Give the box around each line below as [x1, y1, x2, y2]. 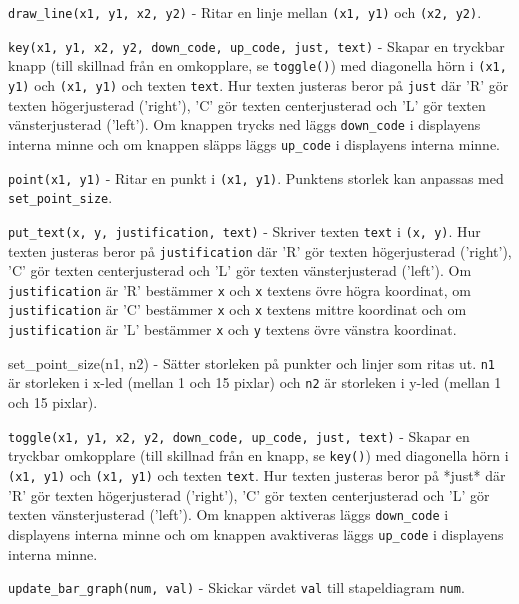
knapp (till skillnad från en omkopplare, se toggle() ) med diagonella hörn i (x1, [8, 55, 507, 76]
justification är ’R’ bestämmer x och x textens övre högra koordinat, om [8, 279, 472, 300]
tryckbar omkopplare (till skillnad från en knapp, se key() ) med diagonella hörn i [8, 445, 509, 466]
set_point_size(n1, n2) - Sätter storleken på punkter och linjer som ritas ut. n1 [8, 352, 496, 373]
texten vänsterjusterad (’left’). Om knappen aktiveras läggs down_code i [8, 504, 449, 525]
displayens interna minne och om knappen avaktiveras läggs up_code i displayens [8, 523, 504, 544]
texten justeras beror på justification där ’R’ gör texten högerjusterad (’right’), [8, 240, 512, 261]
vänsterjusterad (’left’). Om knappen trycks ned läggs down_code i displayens [8, 114, 481, 135]
